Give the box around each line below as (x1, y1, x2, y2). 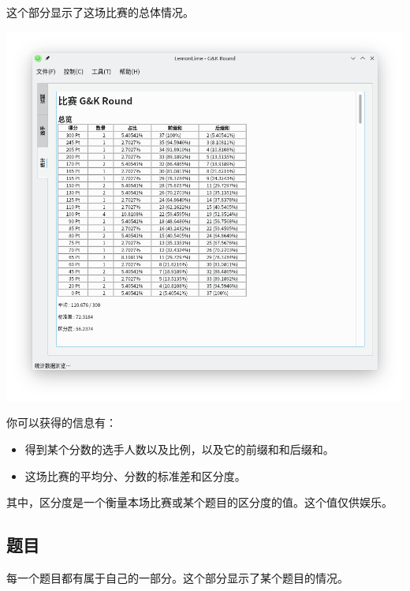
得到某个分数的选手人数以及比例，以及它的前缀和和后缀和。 (24, 440, 334, 457)
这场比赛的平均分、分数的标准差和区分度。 (24, 467, 246, 484)
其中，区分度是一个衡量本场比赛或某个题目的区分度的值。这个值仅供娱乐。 (6, 494, 393, 511)
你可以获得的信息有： (6, 414, 117, 431)
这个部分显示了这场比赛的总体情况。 (6, 4, 194, 20)
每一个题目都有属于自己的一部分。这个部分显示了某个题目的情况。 (6, 569, 348, 585)
